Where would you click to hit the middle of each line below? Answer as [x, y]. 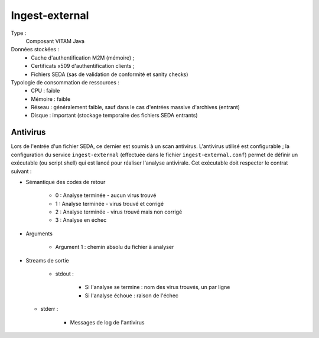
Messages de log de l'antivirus [107, 322]
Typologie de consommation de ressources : [65, 82]
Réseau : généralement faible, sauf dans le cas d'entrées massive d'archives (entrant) [136, 107]
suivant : [21, 171]
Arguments [39, 234]
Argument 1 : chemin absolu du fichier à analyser [115, 247]
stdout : [64, 274]
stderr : [49, 309]
